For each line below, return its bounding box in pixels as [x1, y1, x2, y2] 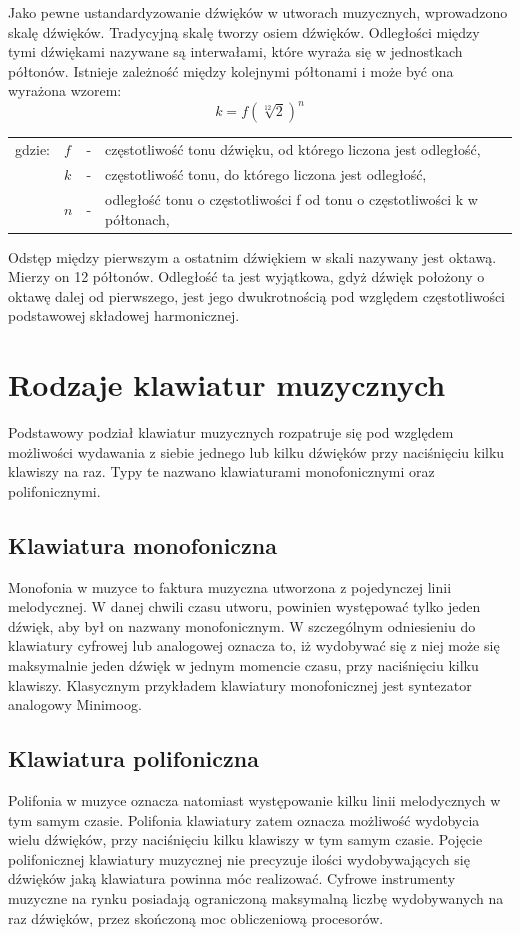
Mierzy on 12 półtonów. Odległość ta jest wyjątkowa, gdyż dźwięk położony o [8, 266, 485, 287]
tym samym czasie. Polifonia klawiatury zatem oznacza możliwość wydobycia [8, 809, 480, 830]
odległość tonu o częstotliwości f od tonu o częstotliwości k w [105, 188, 478, 209]
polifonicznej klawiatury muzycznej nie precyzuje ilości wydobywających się [8, 848, 470, 869]
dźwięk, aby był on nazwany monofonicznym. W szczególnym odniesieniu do [8, 615, 476, 636]
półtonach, [105, 208, 170, 229]
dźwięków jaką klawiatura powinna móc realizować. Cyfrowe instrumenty [8, 868, 456, 889]
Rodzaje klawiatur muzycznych [8, 364, 446, 405]
